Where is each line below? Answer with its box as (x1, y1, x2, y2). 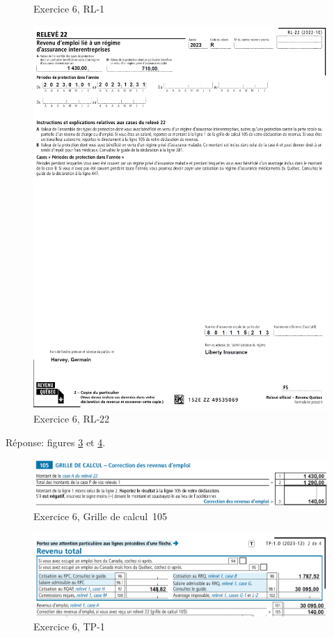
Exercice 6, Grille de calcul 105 (33, 508, 168, 523)
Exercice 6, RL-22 (33, 411, 110, 426)
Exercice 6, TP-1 (33, 619, 105, 634)
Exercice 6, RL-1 (33, 1, 105, 15)
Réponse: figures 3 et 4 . (6, 435, 106, 450)
